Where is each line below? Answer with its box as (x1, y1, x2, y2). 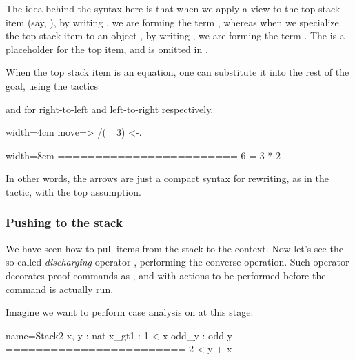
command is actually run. (6, 281, 114, 296)
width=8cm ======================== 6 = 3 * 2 (6, 148, 281, 162)
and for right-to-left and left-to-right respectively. (6, 101, 214, 116)
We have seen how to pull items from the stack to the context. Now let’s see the (6, 241, 343, 255)
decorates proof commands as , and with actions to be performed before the (6, 268, 326, 282)
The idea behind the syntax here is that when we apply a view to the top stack (6, 1, 341, 15)
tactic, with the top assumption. (6, 184, 141, 199)
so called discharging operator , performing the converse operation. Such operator (6, 254, 349, 269)
